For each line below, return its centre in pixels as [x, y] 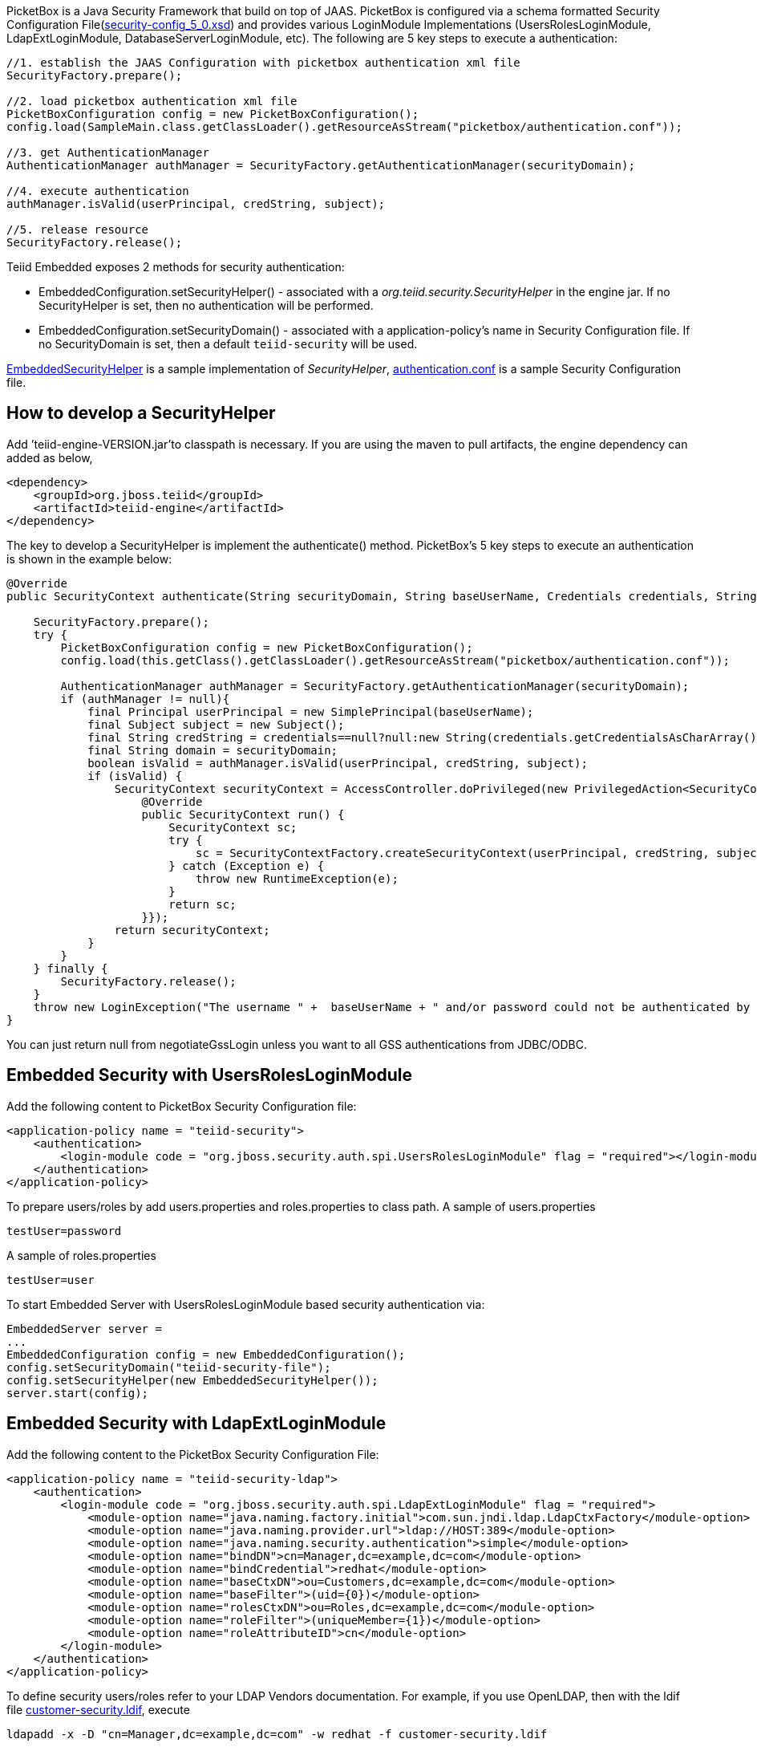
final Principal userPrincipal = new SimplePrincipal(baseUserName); [311, 711]
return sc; [202, 904]
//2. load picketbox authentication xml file [152, 101]
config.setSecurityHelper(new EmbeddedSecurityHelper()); [192, 1380]
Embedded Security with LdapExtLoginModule [196, 1424]
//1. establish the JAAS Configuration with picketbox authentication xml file [263, 63]
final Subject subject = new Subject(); [216, 724]
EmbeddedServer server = [84, 1329]
